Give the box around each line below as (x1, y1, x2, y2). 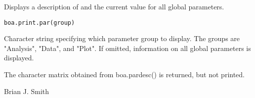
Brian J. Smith (4, 86, 49, 96)
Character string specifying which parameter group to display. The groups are (4, 33, 240, 44)
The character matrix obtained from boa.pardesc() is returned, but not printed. (4, 69, 245, 80)
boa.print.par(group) (4, 19, 75, 26)
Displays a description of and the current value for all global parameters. (4, 1, 224, 11)
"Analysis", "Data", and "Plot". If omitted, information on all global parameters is (4, 43, 251, 53)
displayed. (4, 52, 34, 63)
